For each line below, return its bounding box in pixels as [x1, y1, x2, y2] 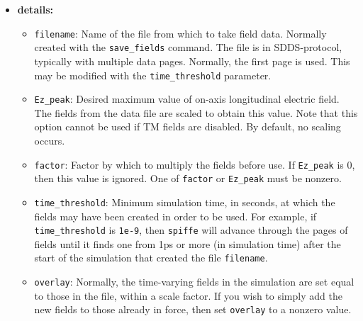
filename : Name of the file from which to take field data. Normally [34, 26, 327, 40]
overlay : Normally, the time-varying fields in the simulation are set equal [34, 274, 354, 289]
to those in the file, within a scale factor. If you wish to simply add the [34, 288, 342, 303]
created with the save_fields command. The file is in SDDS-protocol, [34, 40, 342, 55]
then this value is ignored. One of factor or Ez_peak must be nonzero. [34, 171, 342, 186]
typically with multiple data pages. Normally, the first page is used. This [34, 53, 350, 68]
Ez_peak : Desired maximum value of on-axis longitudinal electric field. [34, 91, 340, 106]
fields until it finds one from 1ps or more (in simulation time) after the [34, 236, 341, 251]
